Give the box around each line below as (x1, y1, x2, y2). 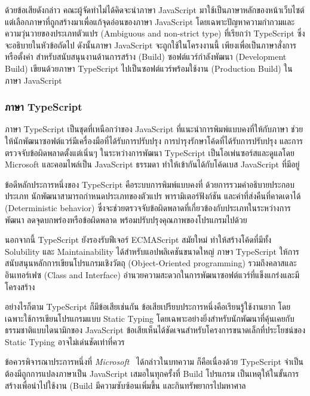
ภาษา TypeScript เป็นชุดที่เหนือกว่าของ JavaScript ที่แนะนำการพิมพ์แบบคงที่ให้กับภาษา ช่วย (5, 123, 303, 135)
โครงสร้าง (5, 280, 35, 293)
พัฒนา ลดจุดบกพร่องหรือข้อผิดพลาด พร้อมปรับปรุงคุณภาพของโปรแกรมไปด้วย (5, 213, 247, 226)
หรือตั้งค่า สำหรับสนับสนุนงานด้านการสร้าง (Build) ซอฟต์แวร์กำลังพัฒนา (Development (5, 50, 287, 63)
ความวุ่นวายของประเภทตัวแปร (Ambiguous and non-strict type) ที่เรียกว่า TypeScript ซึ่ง (5, 27, 305, 39)
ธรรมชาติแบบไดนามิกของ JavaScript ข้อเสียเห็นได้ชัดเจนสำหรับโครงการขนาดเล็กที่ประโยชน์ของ (5, 324, 306, 336)
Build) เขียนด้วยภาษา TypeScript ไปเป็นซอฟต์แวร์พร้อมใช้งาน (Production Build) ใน (5, 62, 293, 74)
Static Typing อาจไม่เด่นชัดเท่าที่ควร (5, 335, 125, 348)
